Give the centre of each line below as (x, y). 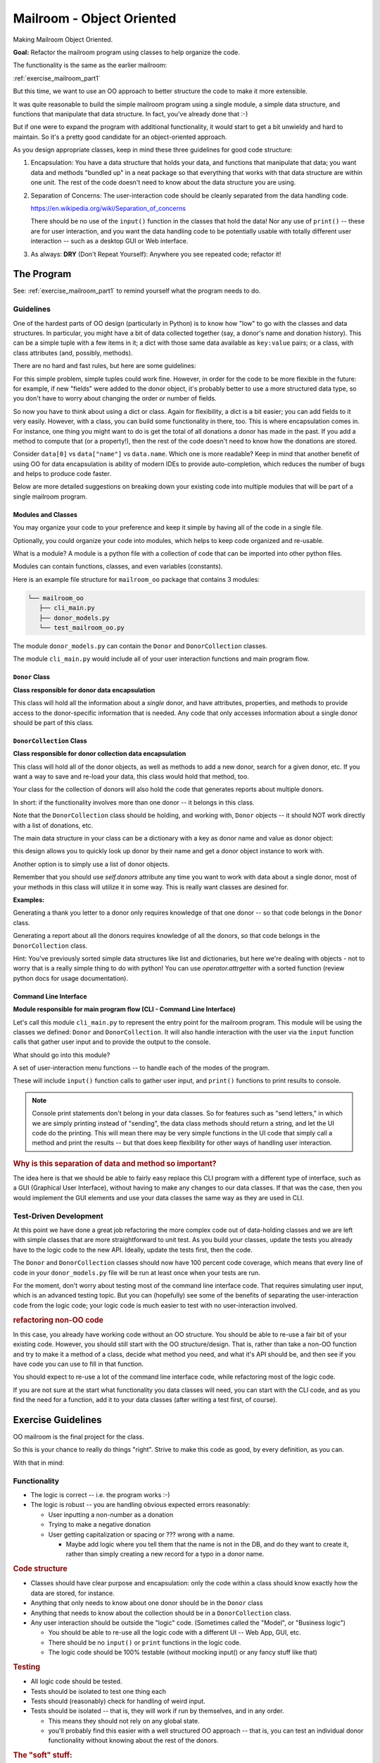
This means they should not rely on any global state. (124, 1721)
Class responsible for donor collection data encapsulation (100, 754)
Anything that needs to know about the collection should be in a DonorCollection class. (161, 1613)
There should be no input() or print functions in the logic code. (145, 1642)
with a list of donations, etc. (53, 825)
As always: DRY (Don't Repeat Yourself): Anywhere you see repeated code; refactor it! (156, 254)
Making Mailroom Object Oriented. (63, 39)
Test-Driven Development (58, 1216)
